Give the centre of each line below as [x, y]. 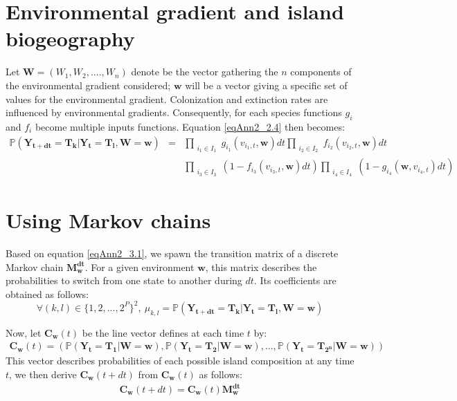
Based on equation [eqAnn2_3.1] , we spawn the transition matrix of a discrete [172, 253]
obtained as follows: [47, 293]
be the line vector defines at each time [163, 332]
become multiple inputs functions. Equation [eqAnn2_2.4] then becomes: [190, 126]
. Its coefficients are [295, 280]
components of [321, 72]
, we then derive [43, 374]
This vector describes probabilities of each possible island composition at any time [180, 361]
